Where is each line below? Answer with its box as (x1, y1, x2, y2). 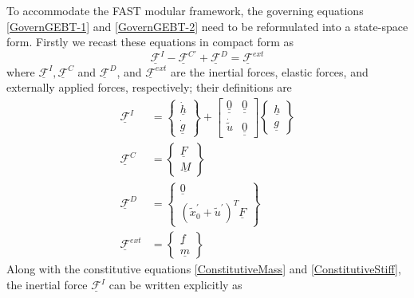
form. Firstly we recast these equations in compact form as (6, 33, 294, 50)
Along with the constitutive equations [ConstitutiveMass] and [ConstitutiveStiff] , (6, 261, 401, 277)
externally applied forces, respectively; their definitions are (6, 79, 292, 96)
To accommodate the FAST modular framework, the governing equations (6, 2, 364, 18)
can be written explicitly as (108, 276, 242, 293)
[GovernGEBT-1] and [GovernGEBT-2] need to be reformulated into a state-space (6, 18, 408, 34)
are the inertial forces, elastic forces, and (171, 63, 369, 80)
